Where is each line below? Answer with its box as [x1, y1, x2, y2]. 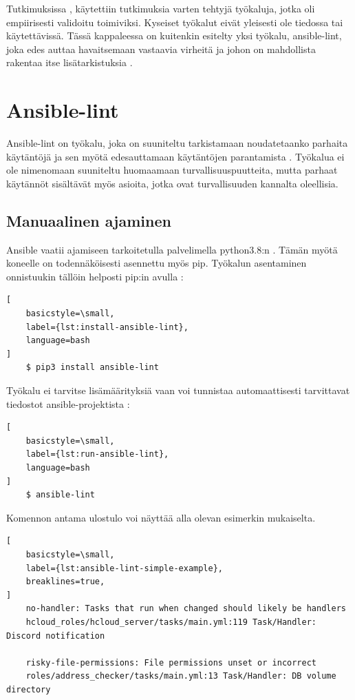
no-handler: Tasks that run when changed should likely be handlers [25, 604, 346, 614]
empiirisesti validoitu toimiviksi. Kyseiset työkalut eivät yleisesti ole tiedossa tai [6, 14, 343, 29]
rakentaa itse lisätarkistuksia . [6, 55, 133, 70]
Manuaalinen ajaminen [6, 209, 171, 231]
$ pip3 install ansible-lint [25, 362, 159, 373]
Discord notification [6, 630, 105, 641]
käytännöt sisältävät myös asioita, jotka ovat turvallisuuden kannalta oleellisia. [6, 176, 338, 190]
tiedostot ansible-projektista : [6, 396, 130, 411]
